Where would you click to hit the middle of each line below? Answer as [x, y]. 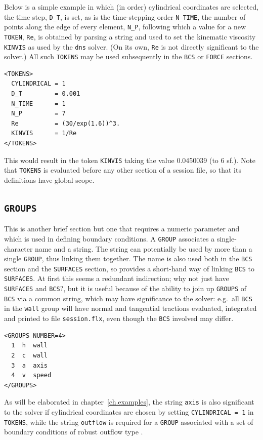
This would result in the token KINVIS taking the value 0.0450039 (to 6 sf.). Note [130, 160]
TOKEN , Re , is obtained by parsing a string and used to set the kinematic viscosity [130, 36]
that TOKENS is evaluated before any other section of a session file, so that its [123, 170]
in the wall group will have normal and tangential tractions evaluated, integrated [130, 308]
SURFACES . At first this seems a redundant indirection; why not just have [117, 278]
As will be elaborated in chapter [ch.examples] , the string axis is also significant [129, 402]
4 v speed [31, 375]
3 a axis [29, 365]
